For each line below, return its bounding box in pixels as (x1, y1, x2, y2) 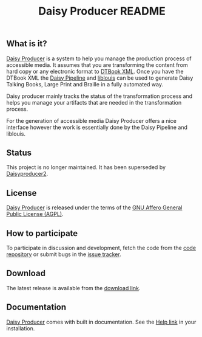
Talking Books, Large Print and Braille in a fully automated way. (6, 80, 164, 88)
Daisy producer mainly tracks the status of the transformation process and (6, 92, 193, 100)
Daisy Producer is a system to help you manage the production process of (6, 55, 192, 62)
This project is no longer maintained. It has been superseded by (6, 164, 166, 171)
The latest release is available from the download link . (6, 284, 141, 291)
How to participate (6, 228, 78, 238)
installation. (6, 324, 35, 332)
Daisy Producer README (38, 4, 166, 18)
